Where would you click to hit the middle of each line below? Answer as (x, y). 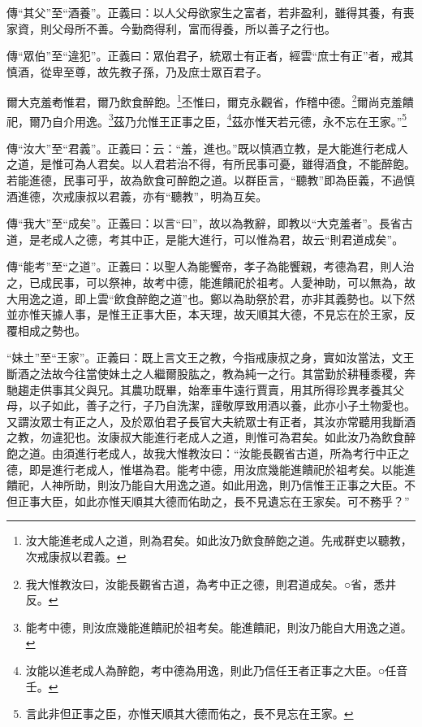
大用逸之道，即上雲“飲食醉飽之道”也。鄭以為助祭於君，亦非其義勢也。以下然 (211, 298)
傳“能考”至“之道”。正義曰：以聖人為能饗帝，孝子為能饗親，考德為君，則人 (205, 266)
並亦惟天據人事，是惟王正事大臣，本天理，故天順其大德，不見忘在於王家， (205, 314)
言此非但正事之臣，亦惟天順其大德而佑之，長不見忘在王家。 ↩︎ (189, 714)
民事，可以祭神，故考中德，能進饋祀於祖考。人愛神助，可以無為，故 (233, 283)
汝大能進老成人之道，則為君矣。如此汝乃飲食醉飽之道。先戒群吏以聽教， (219, 540)
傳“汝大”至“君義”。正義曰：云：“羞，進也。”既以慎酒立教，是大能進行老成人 (207, 148)
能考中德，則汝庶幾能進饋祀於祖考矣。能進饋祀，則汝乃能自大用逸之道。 (219, 627)
